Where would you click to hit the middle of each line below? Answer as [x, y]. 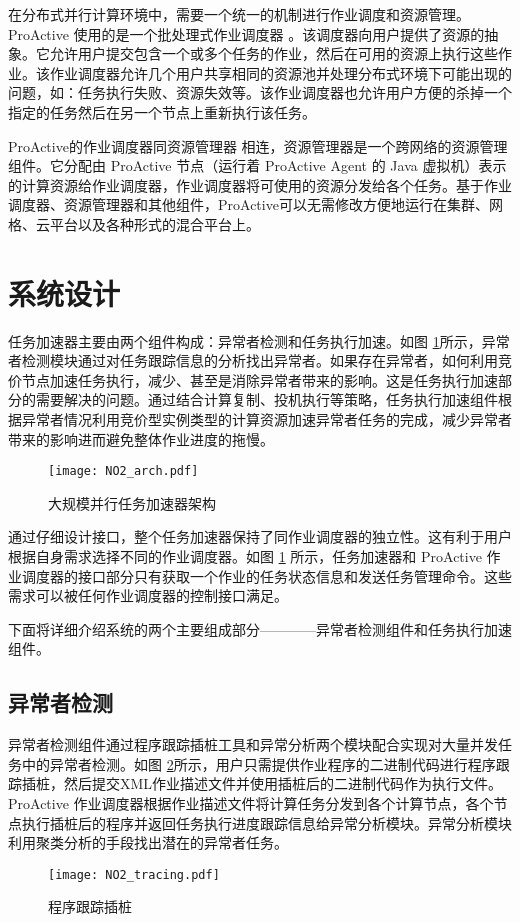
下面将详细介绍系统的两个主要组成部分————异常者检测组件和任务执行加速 [260, 628]
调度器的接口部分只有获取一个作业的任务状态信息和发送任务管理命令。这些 [266, 575]
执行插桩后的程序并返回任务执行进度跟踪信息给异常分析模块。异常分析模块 [266, 822]
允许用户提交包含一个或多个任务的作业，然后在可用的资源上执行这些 [273, 53]
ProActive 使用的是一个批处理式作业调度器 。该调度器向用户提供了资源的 [246, 33]
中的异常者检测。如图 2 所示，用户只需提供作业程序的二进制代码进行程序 [258, 763]
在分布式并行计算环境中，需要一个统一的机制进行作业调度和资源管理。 [239, 14]
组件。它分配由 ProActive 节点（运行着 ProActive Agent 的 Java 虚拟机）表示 [257, 165]
